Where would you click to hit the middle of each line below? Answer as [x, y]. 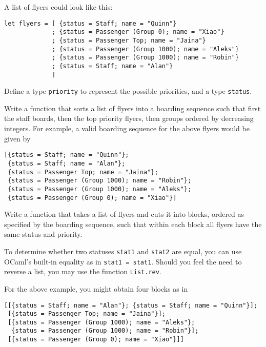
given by [17, 138]
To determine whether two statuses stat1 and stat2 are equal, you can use [123, 251]
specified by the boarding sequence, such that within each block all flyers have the [133, 224]
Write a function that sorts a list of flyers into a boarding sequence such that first [132, 108]
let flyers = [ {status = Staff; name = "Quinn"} [90, 23]
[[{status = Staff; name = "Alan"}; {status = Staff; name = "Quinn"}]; [131, 305]
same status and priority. [43, 234]
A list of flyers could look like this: [58, 7]
